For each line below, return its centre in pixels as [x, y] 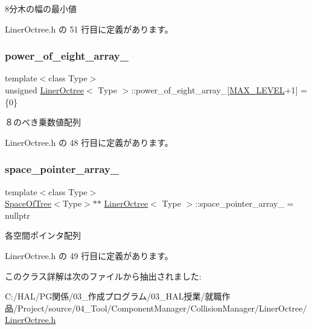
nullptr [18, 215]
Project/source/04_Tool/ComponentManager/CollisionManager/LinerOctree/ [162, 308]
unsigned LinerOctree [45, 90]
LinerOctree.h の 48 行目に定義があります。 [89, 142]
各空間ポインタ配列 [43, 235]
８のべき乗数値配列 [43, 122]
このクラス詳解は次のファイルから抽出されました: [103, 276]
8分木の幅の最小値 [41, 8]
